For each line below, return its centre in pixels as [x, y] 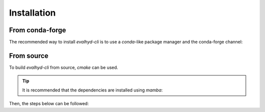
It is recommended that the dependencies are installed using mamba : [93, 90]
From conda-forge [38, 30]
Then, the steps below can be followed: [49, 104]
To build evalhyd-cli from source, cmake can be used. [64, 67]
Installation [32, 13]
